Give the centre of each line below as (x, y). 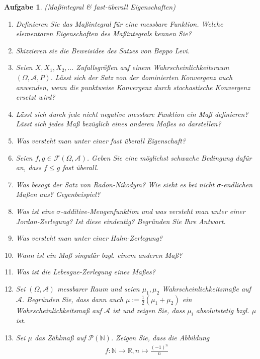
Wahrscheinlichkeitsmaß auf (59, 310)
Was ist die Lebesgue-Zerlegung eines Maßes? (85, 272)
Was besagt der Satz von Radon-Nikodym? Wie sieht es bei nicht (115, 184)
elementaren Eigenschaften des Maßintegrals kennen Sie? (104, 33)
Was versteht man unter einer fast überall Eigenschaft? (101, 140)
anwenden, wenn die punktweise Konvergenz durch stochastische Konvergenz (133, 87)
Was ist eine (35, 211)
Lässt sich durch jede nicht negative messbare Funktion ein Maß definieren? (132, 114)
